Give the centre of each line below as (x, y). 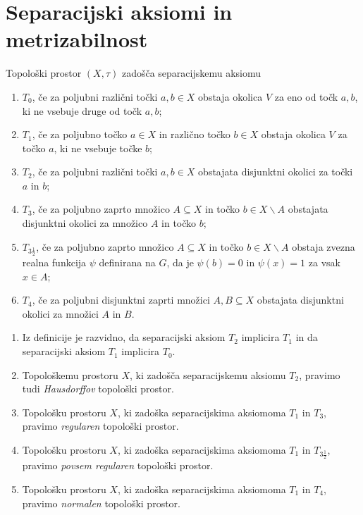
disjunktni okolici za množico (85, 223)
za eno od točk (306, 96)
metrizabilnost (77, 39)
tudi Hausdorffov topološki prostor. (98, 389)
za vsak (324, 262)
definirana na (127, 262)
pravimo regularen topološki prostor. (100, 426)
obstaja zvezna (324, 246)
